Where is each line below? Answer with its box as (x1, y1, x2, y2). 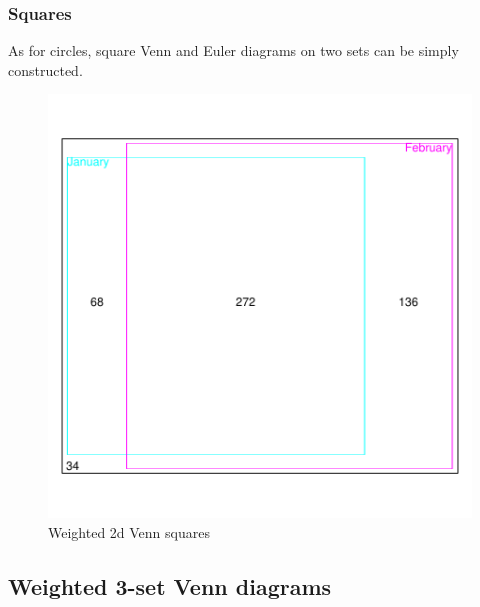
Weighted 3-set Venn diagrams (8, 570, 332, 601)
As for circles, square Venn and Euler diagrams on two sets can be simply (8, 40, 459, 61)
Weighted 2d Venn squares (48, 522, 210, 542)
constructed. (8, 59, 83, 80)
